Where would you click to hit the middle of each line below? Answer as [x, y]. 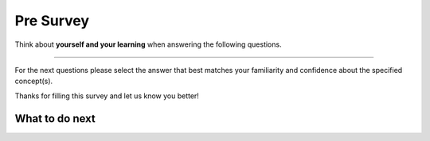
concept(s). [34, 81]
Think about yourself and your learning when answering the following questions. [148, 44]
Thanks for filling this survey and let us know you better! [107, 96]
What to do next [55, 118]
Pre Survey [52, 21]
